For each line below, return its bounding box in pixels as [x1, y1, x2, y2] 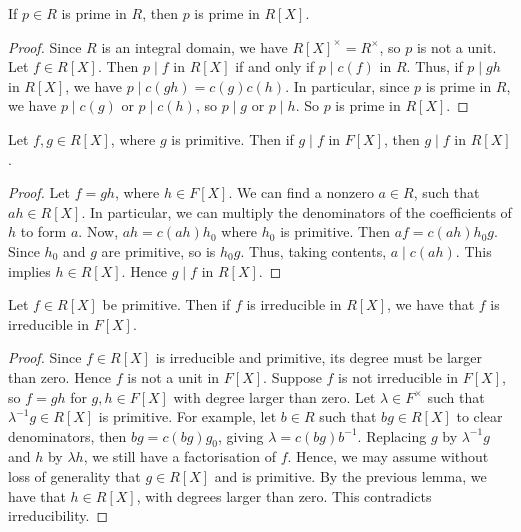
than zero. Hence [8, 366, 112, 387]
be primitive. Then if [102, 294, 231, 315]
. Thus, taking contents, [240, 240, 387, 261]
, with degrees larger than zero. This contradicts [136, 485, 432, 506]
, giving [218, 425, 264, 446]
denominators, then [8, 425, 127, 446]
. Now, [78, 221, 119, 242]
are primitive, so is [101, 240, 216, 261]
